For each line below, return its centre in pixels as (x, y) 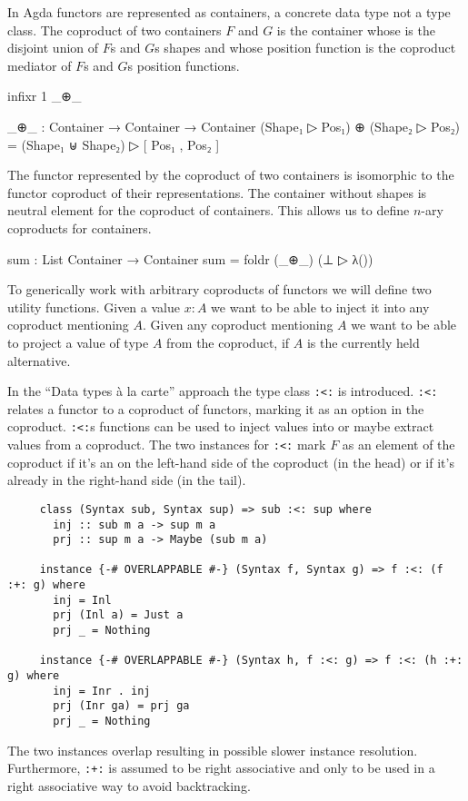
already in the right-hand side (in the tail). (127, 480)
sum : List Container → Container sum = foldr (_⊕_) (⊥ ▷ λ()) (190, 258)
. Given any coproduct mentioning (238, 325)
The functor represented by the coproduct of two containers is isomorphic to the (231, 175)
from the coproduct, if (228, 342)
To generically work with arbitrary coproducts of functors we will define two (219, 289)
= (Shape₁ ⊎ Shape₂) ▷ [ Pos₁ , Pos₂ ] (114, 144)
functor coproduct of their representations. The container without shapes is (217, 192)
